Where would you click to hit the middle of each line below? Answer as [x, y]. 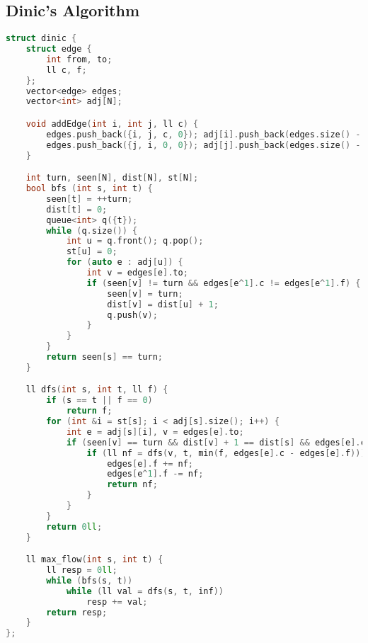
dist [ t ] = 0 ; [77, 209]
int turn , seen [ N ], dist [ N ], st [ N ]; [112, 178]
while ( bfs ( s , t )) [90, 580]
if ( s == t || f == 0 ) [99, 400]
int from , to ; [79, 59]
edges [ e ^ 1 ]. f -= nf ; [155, 474]
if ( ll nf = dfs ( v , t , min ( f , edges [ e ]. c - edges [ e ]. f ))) [226, 453]
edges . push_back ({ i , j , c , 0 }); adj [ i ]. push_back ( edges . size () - [203, 134]
